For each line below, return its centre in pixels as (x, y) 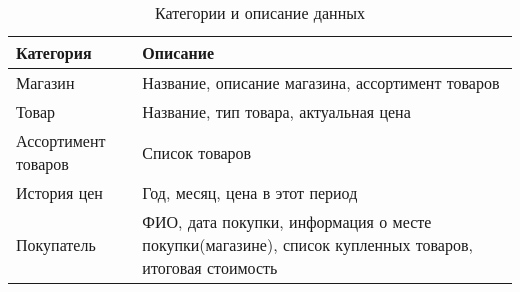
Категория (54, 52)
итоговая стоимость (210, 267)
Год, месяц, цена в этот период (250, 192)
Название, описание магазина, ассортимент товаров (321, 82)
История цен (59, 192)
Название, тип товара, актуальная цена (276, 111)
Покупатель (56, 244)
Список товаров (197, 152)
